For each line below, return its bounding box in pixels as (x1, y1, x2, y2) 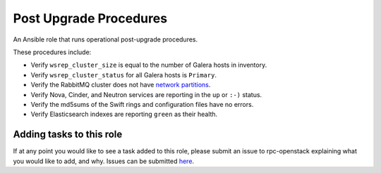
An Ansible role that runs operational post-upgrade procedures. (13, 35, 198, 44)
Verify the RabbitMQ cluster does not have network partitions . (30, 81, 211, 89)
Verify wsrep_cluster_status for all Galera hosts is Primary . (30, 70, 217, 79)
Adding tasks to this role (13, 129, 123, 141)
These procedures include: (13, 48, 92, 56)
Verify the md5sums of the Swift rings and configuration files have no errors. (30, 100, 254, 108)
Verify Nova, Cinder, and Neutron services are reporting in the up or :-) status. (30, 90, 262, 98)
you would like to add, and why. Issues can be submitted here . (13, 157, 194, 165)
